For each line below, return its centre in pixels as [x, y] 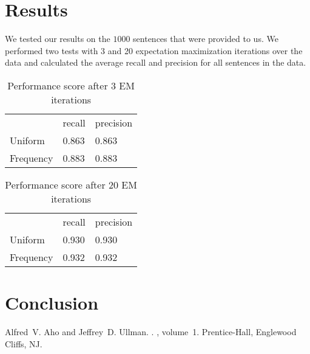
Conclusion [52, 303]
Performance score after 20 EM [71, 184]
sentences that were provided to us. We [206, 39]
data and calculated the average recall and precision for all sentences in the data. [156, 62]
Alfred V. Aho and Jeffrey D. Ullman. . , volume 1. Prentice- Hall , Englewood [151, 332]
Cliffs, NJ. [24, 343]
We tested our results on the [58, 39]
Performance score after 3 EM [71, 85]
